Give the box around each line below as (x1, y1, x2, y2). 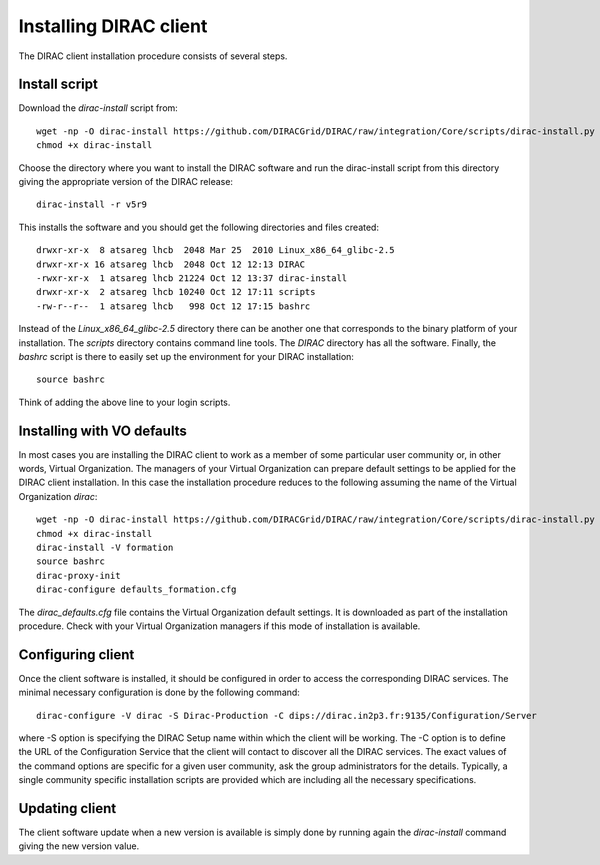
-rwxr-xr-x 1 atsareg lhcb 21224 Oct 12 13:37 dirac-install (36, 272, 348, 284)
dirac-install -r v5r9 (36, 199, 148, 210)
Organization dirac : (18, 490, 98, 502)
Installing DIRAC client (18, 15, 208, 37)
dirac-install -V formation (36, 541, 174, 553)
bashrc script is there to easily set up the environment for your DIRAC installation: (18, 350, 355, 362)
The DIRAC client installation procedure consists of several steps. (18, 50, 288, 62)
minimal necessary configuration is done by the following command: (18, 686, 300, 699)
